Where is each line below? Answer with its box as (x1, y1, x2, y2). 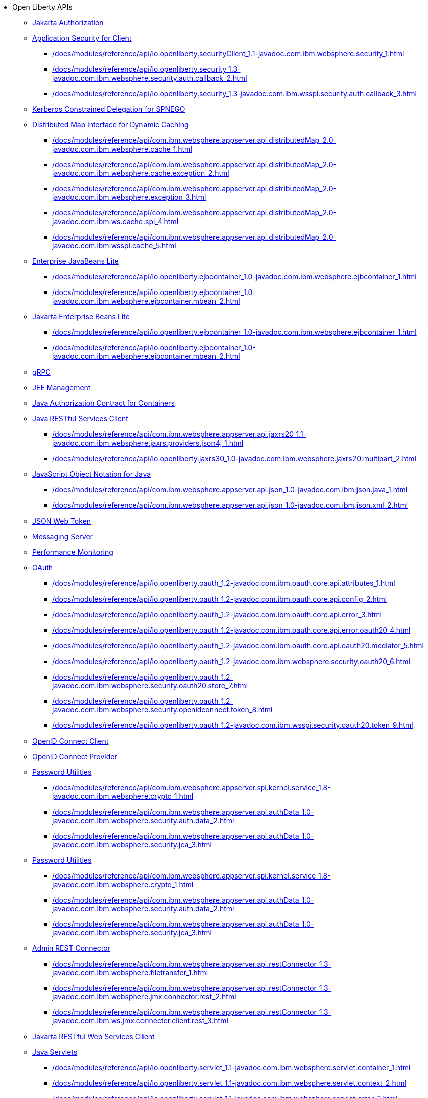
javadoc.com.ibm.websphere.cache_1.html (52, 144, 192, 153)
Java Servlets (32, 1048, 78, 1056)
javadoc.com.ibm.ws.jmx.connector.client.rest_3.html (52, 1016, 228, 1025)
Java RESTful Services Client (32, 414, 128, 423)
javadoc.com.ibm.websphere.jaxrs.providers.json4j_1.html (52, 438, 244, 447)
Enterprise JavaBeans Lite (32, 257, 119, 265)
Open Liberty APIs (12, 3, 73, 11)
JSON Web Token (32, 517, 91, 525)
